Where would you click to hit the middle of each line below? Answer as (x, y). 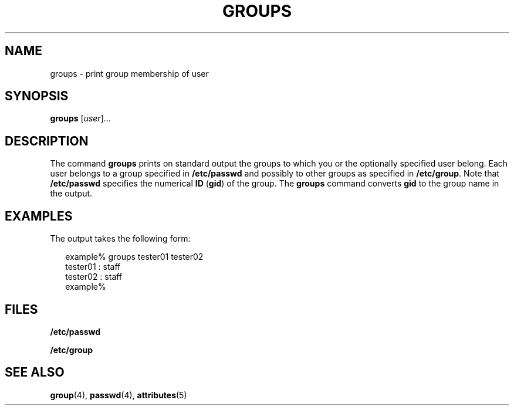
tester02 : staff (94, 277)
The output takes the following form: (120, 239)
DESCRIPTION (47, 141)
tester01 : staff (93, 267)
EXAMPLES (39, 216)
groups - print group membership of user (129, 73)
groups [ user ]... (80, 118)
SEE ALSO (35, 372)
